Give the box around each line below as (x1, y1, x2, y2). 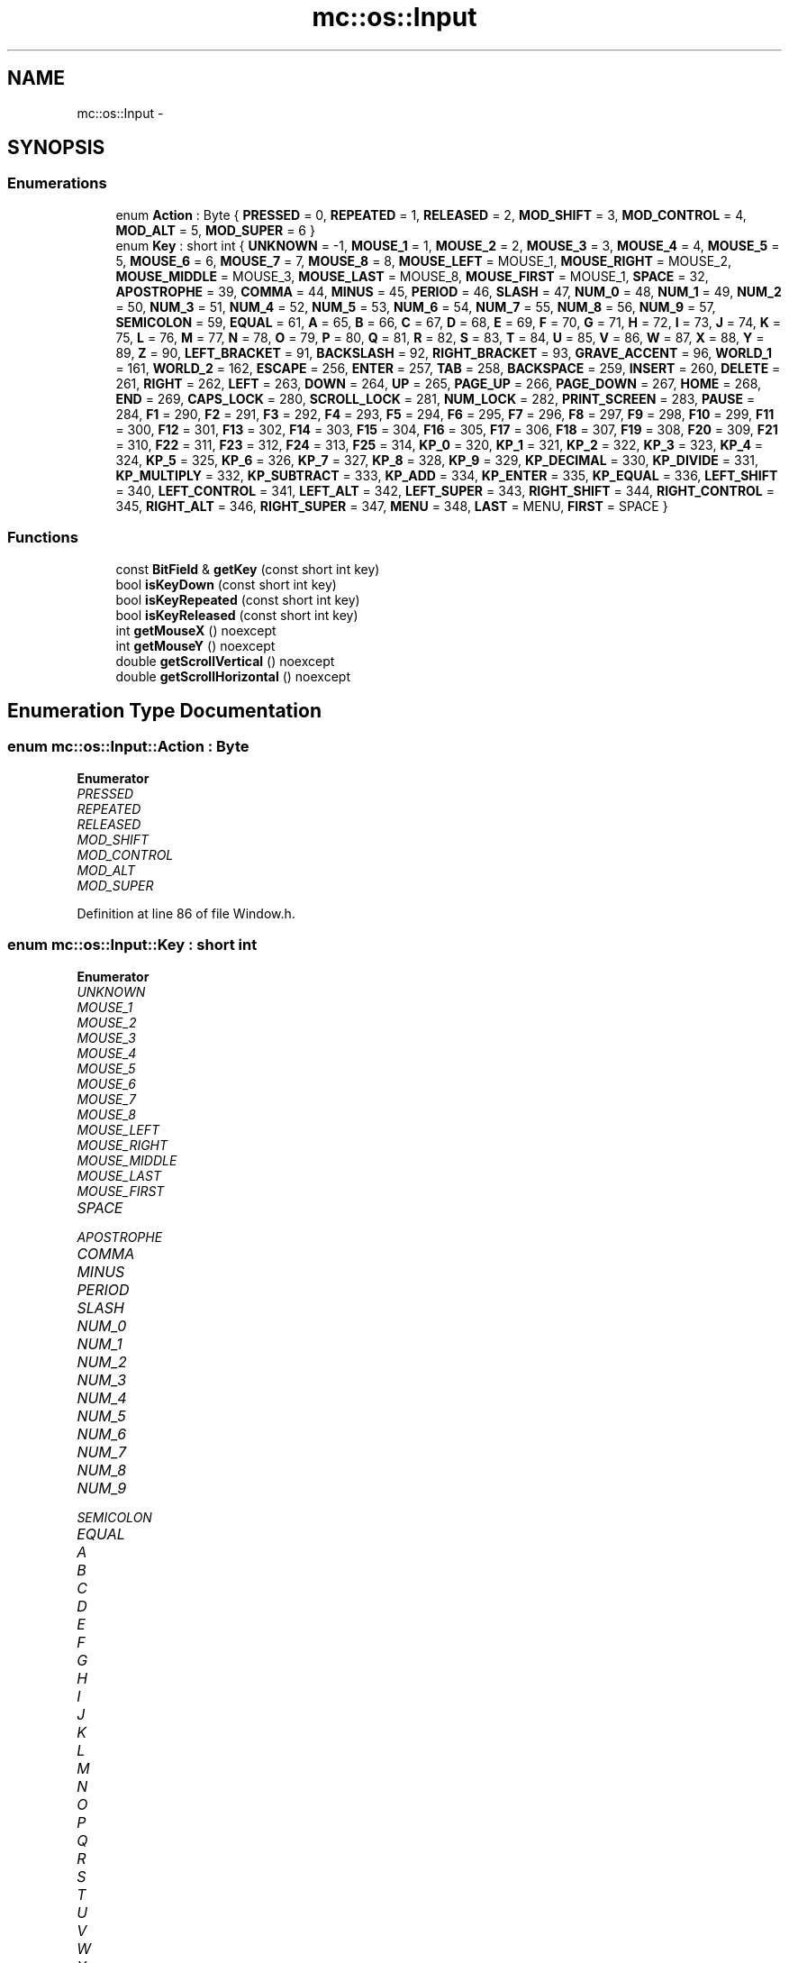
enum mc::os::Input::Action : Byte (7, 737, 249, 756)
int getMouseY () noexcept (115, 637, 276, 653)
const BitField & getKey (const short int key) (115, 561, 380, 577)
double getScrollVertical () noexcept (115, 653, 335, 669)
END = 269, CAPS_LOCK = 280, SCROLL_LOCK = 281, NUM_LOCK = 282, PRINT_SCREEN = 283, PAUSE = (115, 390, 756, 406)
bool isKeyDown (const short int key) (115, 576, 337, 592)
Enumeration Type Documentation (7, 698, 322, 722)
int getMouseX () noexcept (115, 622, 277, 638)
